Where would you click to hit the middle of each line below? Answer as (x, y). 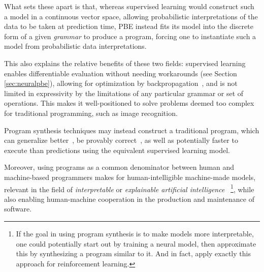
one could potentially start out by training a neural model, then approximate (136, 243)
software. (18, 209)
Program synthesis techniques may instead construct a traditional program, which (132, 130)
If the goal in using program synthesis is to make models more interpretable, (135, 233)
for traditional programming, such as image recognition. (91, 113)
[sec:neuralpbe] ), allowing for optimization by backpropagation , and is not (121, 83)
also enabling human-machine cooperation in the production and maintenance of (129, 199)
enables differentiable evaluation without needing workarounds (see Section (121, 73)
